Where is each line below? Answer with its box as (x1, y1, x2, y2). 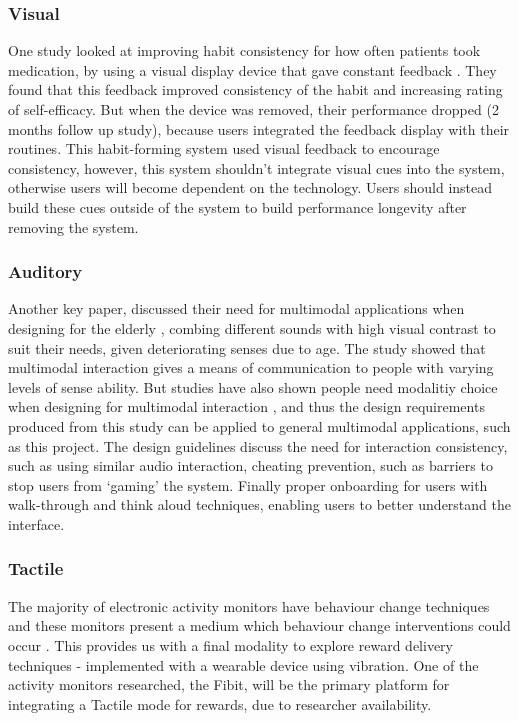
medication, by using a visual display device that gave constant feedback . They (8, 59, 497, 80)
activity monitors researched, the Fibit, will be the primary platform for (8, 674, 450, 695)
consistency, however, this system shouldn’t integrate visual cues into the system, (8, 157, 505, 178)
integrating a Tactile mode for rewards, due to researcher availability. (8, 693, 432, 714)
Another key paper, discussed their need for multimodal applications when (8, 298, 465, 319)
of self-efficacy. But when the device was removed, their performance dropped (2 (8, 99, 499, 119)
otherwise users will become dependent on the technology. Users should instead (8, 177, 493, 198)
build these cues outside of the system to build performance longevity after (8, 196, 467, 217)
